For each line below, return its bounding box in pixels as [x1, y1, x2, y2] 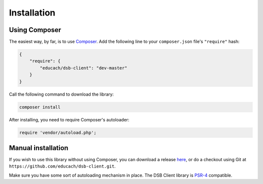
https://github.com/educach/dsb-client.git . [9, 163, 116, 169]
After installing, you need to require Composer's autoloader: [9, 117, 130, 122]
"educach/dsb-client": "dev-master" [39, 65, 128, 70]
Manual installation [9, 144, 69, 152]
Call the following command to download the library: [9, 91, 114, 97]
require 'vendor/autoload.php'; [19, 130, 97, 135]
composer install [19, 104, 61, 110]
